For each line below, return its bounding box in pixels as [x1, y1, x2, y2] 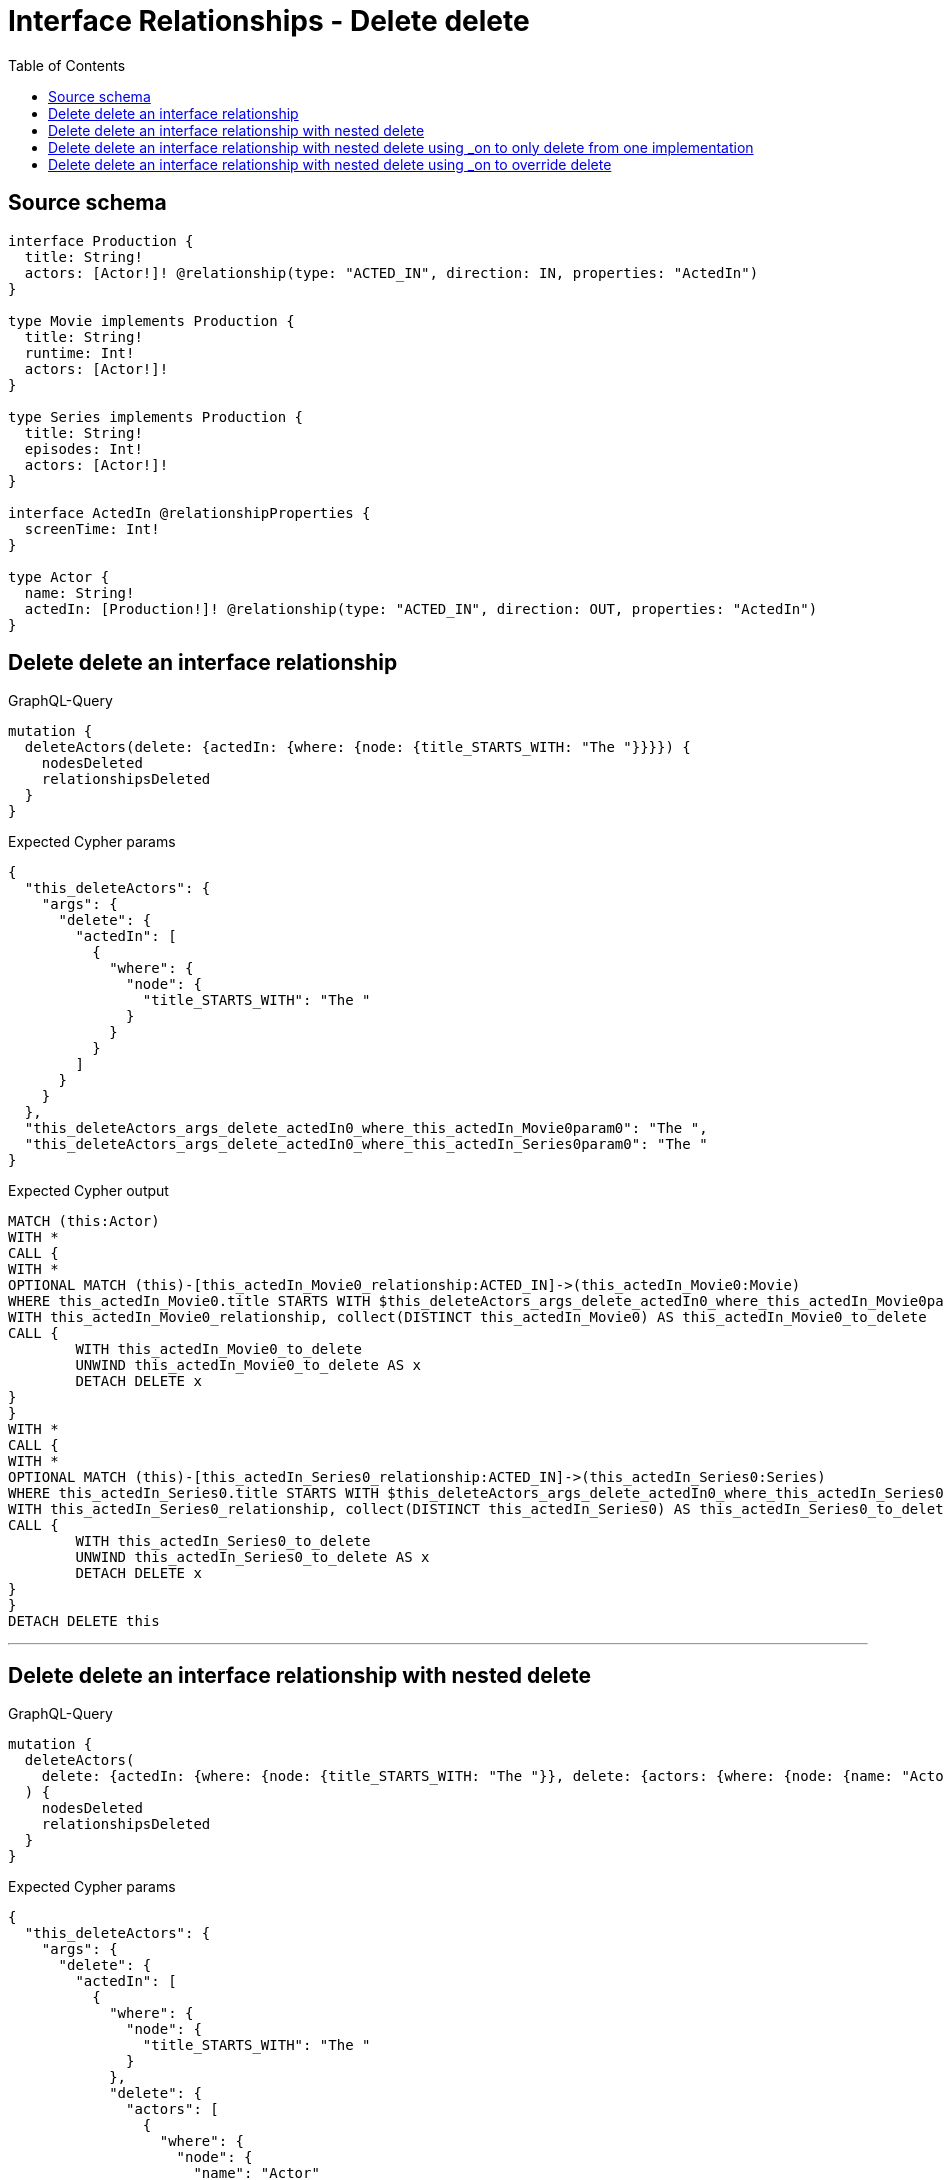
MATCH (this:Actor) [8, 1213, 160, 1230]
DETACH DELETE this [8, 1613, 160, 1630]
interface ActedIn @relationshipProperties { [8, 504, 371, 521]
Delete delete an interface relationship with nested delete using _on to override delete [48, 155, 612, 173]
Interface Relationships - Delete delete [8, 4, 530, 38]
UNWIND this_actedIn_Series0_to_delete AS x [75, 1549, 430, 1566]
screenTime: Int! [24, 520, 160, 537]
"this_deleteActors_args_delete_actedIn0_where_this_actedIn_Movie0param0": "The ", [24, 1120, 708, 1137]
